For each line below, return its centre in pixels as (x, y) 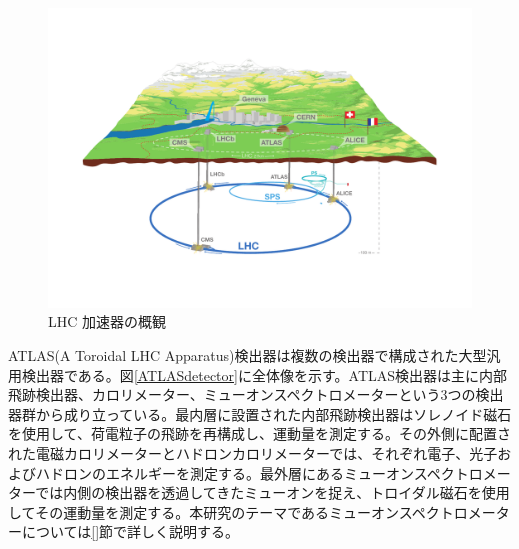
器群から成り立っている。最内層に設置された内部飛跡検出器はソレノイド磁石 (260, 413)
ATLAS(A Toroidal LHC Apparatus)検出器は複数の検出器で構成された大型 (247, 354)
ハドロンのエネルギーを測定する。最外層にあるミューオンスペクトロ (259, 472)
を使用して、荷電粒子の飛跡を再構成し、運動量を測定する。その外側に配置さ (259, 433)
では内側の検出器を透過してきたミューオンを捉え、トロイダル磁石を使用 (272, 492)
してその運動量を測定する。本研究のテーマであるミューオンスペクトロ (238, 511)
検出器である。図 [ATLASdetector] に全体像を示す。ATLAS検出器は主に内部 (264, 374)
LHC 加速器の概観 (107, 321)
